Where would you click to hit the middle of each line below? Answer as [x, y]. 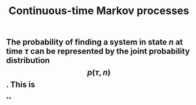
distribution [28, 61]
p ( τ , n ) [99, 72]
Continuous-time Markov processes [99, 11]
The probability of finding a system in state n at [95, 42]
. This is [21, 85]
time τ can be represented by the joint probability [98, 51]
